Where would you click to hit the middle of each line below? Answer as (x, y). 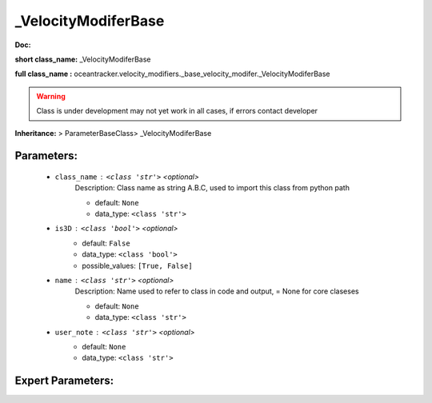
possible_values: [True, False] (137, 265)
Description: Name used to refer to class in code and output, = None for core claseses (217, 291)
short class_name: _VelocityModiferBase (83, 59)
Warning (51, 96)
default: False (106, 243)
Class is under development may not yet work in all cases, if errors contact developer (177, 111)
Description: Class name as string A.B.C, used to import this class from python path (212, 188)
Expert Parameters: (64, 381)
